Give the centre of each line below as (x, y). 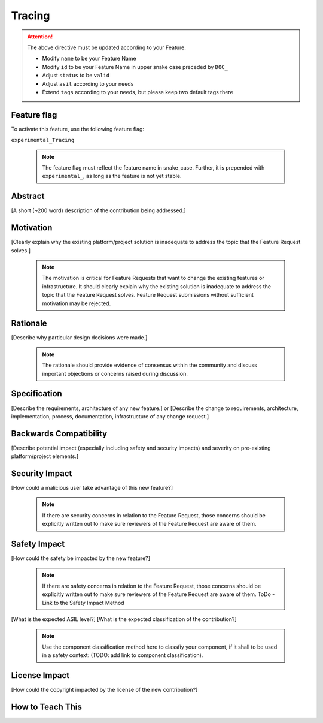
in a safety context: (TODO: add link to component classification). (123, 655)
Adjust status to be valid (76, 76)
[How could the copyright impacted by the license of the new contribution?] (104, 690)
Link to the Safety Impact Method (83, 602)
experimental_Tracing (43, 140)
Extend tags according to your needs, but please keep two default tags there (138, 92)
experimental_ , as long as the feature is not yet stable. (112, 176)
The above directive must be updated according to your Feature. (107, 47)
